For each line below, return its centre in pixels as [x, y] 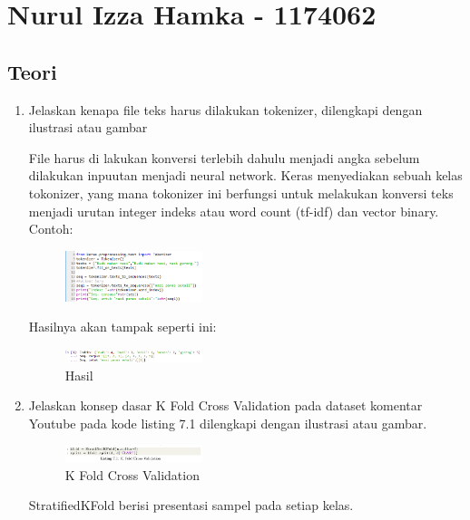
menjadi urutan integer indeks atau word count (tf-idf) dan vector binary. [234, 211]
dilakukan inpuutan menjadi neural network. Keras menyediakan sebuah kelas [245, 175]
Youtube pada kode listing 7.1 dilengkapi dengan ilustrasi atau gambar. [228, 423]
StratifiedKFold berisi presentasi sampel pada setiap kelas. [191, 505]
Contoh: [51, 229]
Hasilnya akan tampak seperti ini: [122, 327]
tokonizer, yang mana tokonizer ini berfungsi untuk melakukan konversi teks [241, 193]
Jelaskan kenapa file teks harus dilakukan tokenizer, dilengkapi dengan [225, 109]
